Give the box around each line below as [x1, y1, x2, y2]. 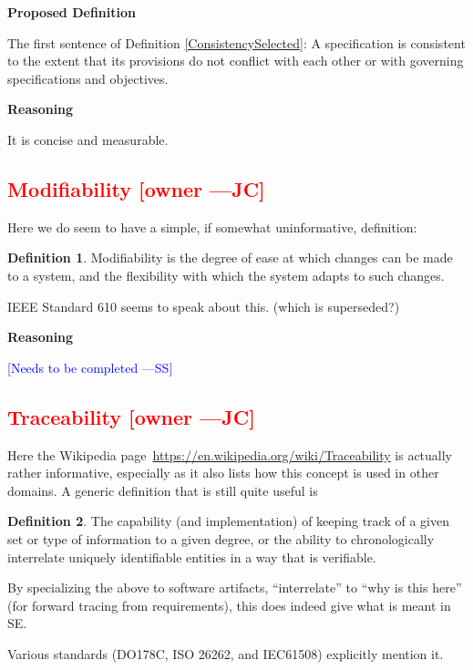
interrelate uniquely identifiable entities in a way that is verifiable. [7, 547, 376, 566]
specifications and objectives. [7, 68, 169, 88]
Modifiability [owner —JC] [7, 174, 265, 202]
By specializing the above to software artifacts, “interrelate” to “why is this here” [7, 578, 462, 597]
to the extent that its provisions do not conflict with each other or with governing [7, 51, 464, 70]
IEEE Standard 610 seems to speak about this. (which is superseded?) [7, 296, 400, 315]
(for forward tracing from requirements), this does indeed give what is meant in [7, 595, 451, 614]
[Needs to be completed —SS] [7, 357, 173, 376]
